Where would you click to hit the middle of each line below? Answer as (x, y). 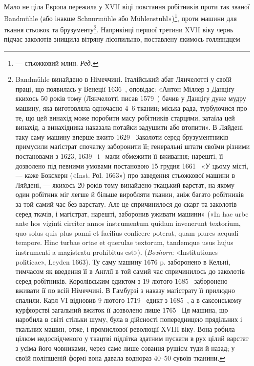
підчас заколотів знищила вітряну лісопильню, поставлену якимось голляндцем (122, 39)
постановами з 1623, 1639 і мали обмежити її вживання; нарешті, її (119, 156)
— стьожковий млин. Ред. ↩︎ (57, 62)
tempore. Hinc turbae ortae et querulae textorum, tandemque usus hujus (124, 242)
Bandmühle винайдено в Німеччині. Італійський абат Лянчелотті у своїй (123, 79)
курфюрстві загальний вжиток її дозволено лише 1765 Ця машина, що (122, 309)
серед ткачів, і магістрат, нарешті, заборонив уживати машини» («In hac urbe (132, 213)
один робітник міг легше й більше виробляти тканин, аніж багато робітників (130, 194)
